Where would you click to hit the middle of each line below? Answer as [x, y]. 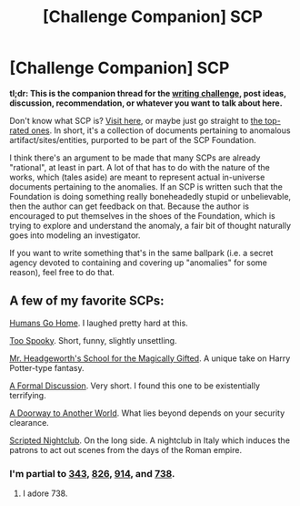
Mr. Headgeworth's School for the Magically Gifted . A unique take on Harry [150, 358]
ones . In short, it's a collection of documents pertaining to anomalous [161, 130]
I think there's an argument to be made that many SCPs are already [135, 158]
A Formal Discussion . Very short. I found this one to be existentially [135, 386]
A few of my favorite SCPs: [87, 301]
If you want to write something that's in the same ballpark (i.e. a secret [141, 253]
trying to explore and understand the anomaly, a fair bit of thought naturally [150, 225]
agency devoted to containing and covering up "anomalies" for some [139, 263]
